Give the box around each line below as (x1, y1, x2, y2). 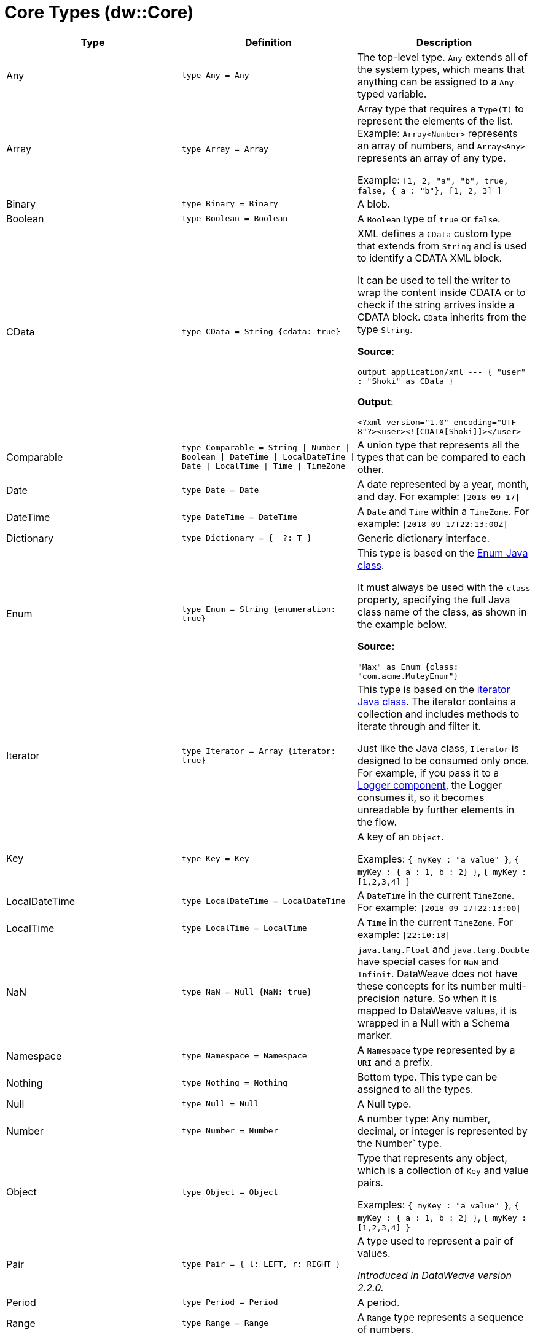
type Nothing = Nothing (181, 1078, 288, 1088)
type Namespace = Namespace (181, 1051, 307, 1061)
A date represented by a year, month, (357, 477, 529, 490)
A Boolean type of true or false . (357, 212, 501, 225)
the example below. (357, 617, 447, 630)
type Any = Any (181, 71, 249, 80)
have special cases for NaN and (357, 955, 499, 968)
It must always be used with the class (357, 581, 531, 593)
